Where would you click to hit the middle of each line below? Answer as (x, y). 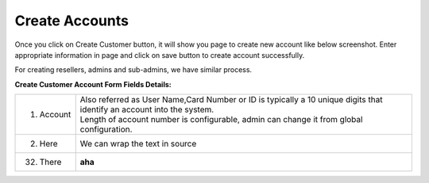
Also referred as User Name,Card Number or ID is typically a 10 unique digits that (231, 100)
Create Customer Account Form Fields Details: (93, 84)
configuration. (106, 129)
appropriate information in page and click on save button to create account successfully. (160, 55)
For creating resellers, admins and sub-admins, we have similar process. (133, 70)
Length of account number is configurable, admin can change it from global (221, 120)
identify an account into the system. (147, 109)
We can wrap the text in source (138, 144)
